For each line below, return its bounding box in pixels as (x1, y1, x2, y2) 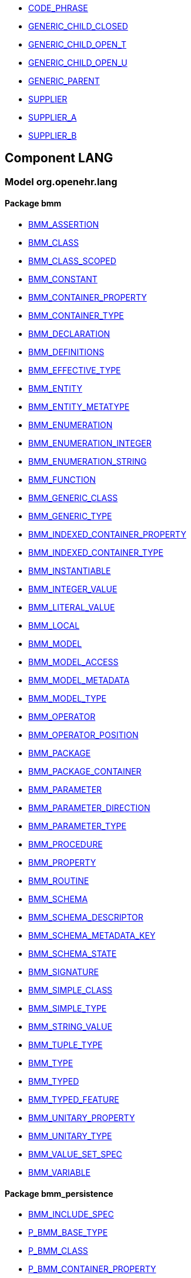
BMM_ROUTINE (28, 876, 89, 886)
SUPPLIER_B (28, 131, 77, 141)
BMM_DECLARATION (28, 329, 110, 339)
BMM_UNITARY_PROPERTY (28, 1113, 135, 1123)
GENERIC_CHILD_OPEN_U (28, 58, 128, 68)
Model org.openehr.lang (5, 175, 118, 188)
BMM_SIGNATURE (28, 967, 99, 977)
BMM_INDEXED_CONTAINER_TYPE (28, 548, 163, 558)
